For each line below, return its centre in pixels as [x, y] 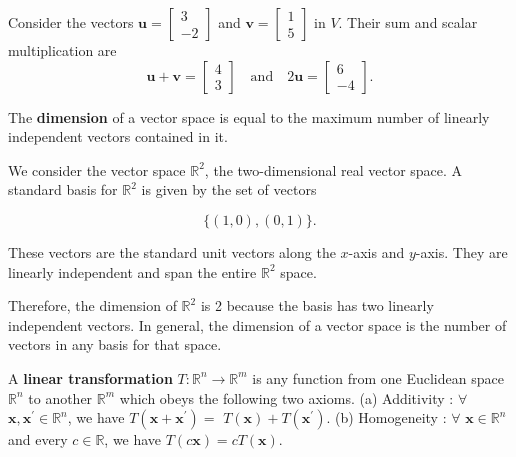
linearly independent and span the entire [132, 271]
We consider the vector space [97, 169]
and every [38, 439]
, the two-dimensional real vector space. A [333, 169]
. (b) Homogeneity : [386, 417]
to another [60, 397]
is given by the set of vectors [229, 189]
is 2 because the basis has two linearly [317, 305]
